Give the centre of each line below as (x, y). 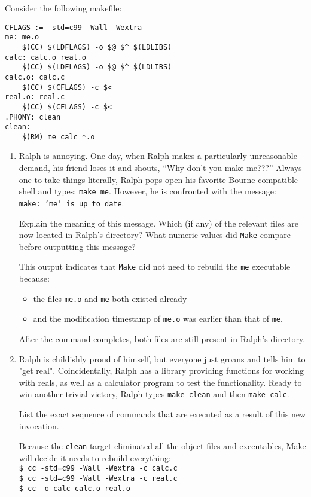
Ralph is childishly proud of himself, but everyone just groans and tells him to (162, 359)
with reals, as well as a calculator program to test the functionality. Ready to (160, 382)
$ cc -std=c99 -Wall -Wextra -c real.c (98, 479)
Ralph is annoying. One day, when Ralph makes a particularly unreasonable (158, 156)
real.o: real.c (35, 97)
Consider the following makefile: (63, 8)
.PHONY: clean (33, 117)
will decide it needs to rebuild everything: (95, 457)
